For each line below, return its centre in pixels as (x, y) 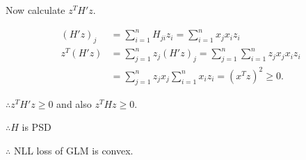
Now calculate (35, 10)
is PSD (37, 127)
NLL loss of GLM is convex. (73, 150)
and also (74, 103)
